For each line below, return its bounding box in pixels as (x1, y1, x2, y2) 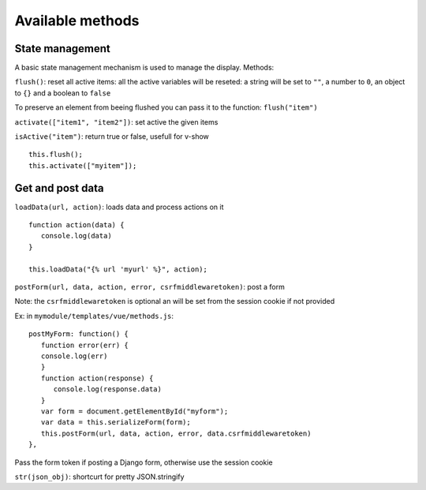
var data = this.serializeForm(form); (40, 418, 191, 427)
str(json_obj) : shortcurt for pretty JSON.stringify (14, 472, 185, 481)
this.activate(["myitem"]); (28, 161, 137, 170)
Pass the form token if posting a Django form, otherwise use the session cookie (14, 458, 273, 467)
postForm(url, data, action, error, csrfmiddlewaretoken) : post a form (14, 282, 286, 292)
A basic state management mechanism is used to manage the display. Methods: (14, 63, 275, 73)
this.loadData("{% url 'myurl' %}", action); (28, 264, 208, 274)
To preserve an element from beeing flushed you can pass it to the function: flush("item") (14, 103, 319, 112)
